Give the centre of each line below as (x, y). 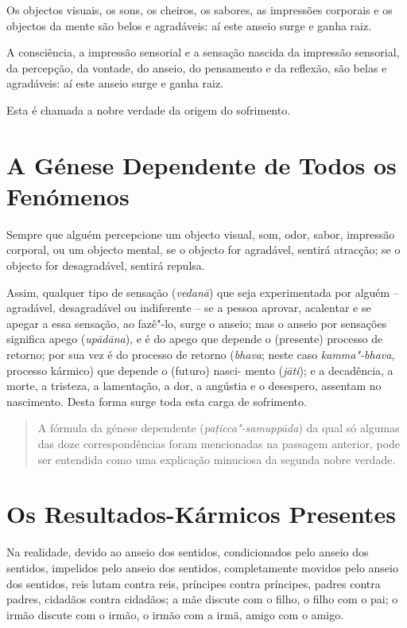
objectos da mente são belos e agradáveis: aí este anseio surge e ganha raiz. (189, 25)
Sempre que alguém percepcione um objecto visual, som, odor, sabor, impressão (201, 234)
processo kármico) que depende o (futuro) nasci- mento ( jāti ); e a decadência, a (200, 370)
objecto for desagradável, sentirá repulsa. (106, 265)
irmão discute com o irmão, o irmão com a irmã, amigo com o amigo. (175, 614)
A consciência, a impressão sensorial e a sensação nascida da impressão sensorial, (203, 52)
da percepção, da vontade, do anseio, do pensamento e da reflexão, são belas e (197, 67)
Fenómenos (68, 195)
